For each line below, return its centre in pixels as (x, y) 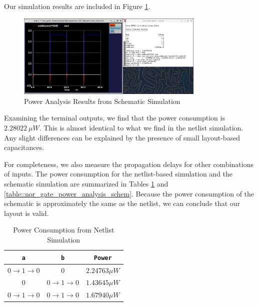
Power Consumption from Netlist (64, 230)
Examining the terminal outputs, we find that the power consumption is (114, 118)
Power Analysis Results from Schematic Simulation (102, 101)
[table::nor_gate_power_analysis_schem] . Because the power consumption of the (129, 193)
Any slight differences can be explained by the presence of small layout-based (122, 137)
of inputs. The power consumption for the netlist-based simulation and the (118, 174)
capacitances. (24, 147)
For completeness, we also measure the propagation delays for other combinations (129, 164)
